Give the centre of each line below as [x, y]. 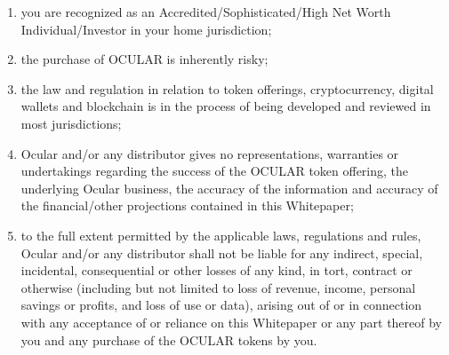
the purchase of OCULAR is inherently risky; [144, 59]
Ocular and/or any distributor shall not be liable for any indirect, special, [222, 252]
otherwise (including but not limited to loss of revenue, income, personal [218, 287]
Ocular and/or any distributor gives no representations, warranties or [210, 153]
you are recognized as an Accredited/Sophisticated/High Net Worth [206, 12]
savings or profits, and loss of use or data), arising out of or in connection [221, 305]
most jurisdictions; [71, 123]
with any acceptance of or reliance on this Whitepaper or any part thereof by [232, 322]
